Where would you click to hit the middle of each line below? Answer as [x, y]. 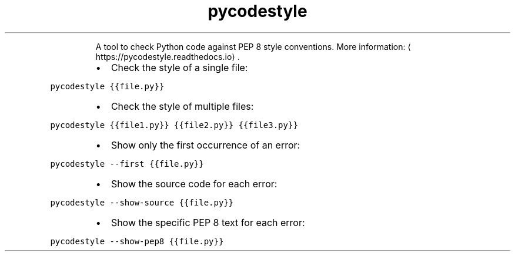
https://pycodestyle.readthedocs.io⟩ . [168, 56]
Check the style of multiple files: [182, 106]
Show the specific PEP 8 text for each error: [208, 222]
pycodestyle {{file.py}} [107, 86]
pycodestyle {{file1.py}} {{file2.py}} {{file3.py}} [174, 125]
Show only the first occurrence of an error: [205, 145]
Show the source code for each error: [194, 183]
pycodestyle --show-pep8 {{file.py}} [137, 241]
